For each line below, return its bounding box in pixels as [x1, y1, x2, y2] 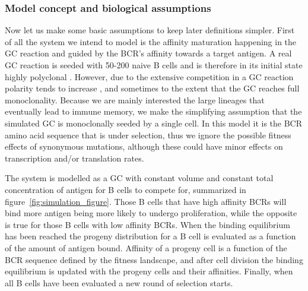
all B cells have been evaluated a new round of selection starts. [5, 276, 233, 289]
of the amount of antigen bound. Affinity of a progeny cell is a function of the [5, 241, 287, 254]
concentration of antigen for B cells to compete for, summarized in [5, 183, 246, 195]
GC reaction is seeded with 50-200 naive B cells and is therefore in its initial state [5, 59, 303, 71]
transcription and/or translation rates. [5, 151, 144, 164]
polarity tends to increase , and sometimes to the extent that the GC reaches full [5, 82, 300, 94]
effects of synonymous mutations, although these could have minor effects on [5, 140, 283, 153]
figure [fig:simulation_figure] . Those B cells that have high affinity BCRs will [5, 195, 287, 207]
